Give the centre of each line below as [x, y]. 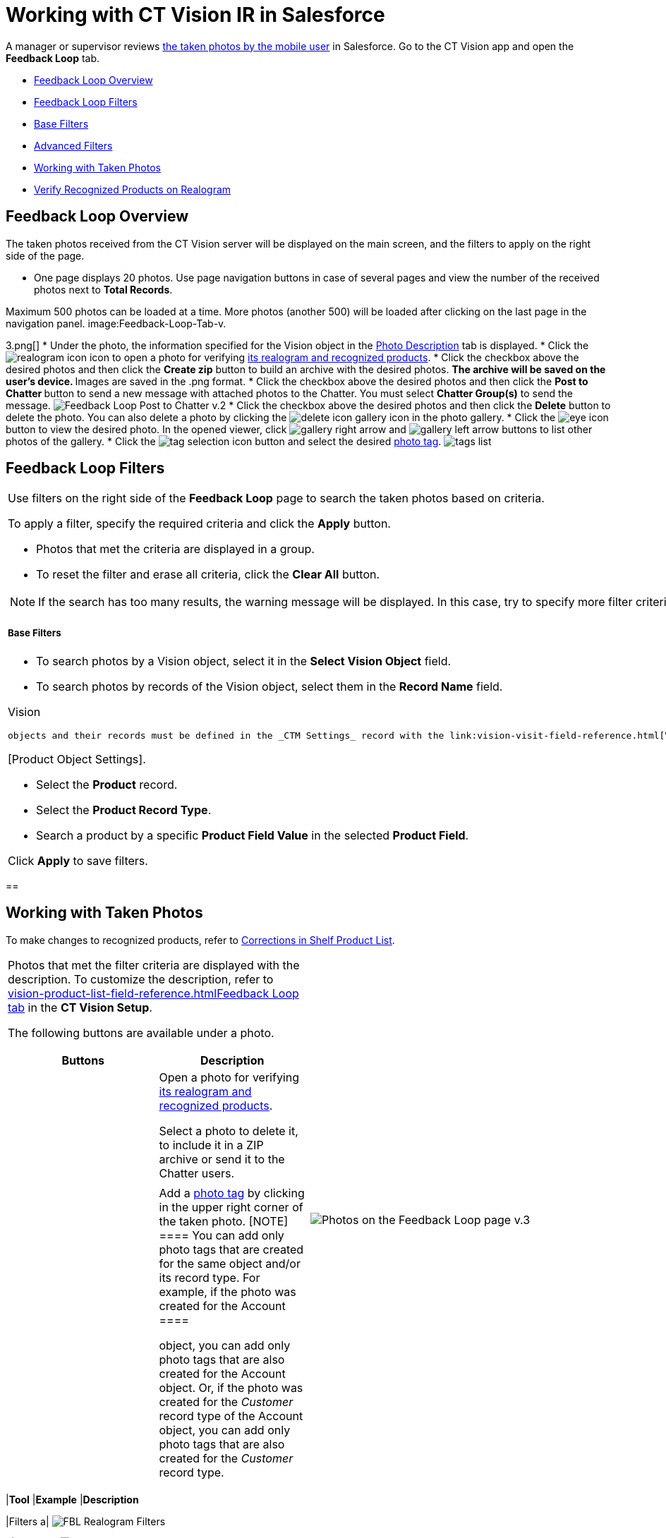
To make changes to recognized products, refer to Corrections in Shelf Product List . [200, 940]
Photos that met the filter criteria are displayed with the [154, 965]
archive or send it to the [222, 1159]
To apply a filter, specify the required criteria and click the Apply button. [199, 524]
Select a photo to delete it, [229, 1131]
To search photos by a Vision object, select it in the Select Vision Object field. [244, 661]
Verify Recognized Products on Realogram [133, 189]
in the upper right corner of [231, 1207]
